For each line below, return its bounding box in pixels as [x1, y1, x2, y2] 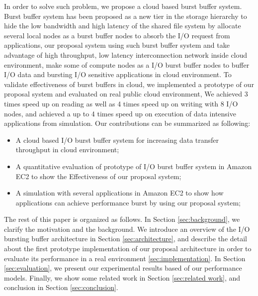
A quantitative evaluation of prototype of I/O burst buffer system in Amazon [15, 161, 252, 171]
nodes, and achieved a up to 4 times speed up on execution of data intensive [4, 108, 236, 118]
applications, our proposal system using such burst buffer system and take [4, 40, 230, 50]
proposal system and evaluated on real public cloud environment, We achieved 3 [4, 89, 248, 99]
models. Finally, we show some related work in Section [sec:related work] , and [4, 272, 241, 283]
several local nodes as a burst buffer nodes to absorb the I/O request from [4, 30, 230, 40]
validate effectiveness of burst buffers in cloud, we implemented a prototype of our [4, 79, 254, 89]
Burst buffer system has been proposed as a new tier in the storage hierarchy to [4, 10, 247, 21]
